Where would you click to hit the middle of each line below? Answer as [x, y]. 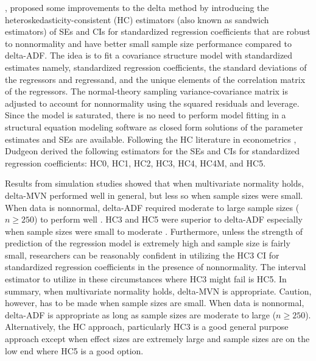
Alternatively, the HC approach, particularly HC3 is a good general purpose [147, 327]
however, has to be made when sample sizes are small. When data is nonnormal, [155, 303]
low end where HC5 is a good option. [74, 350]
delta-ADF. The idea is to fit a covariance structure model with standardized [149, 55]
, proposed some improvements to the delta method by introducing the [137, 7]
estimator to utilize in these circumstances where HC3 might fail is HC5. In [146, 279]
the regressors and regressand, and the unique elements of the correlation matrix [155, 79]
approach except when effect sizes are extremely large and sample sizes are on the [157, 339]
